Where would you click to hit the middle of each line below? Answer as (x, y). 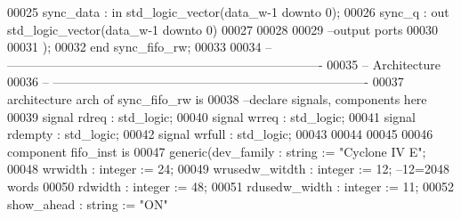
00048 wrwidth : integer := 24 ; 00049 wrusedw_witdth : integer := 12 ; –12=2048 (228, 169)
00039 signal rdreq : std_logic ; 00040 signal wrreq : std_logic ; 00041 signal (211, 116)
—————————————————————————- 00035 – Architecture (224, 64)
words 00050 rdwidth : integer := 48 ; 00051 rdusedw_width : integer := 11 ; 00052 (231, 186)
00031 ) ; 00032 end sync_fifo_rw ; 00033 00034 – (140, 47)
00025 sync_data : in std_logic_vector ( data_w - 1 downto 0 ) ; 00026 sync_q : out (228, 12)
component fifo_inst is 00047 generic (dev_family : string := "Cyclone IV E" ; (217, 151)
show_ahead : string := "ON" (88, 203)
